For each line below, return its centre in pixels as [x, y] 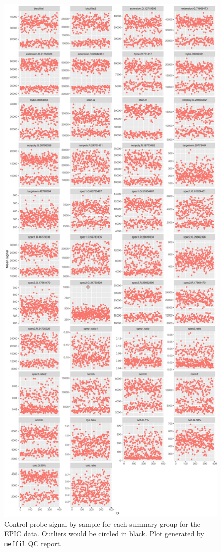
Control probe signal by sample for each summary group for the [102, 524]
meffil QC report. [33, 543]
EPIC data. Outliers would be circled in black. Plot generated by [104, 534]
